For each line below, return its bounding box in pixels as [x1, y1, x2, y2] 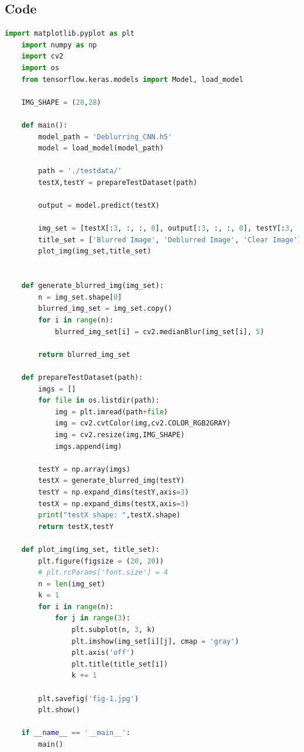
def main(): [21, 121, 68, 129]
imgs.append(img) [54, 442, 122, 451]
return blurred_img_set [38, 350, 130, 359]
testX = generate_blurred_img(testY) [38, 476, 185, 485]
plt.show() [38, 706, 80, 715]
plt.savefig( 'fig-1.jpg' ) [38, 694, 139, 703]
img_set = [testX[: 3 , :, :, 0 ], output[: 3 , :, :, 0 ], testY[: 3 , [38, 224, 294, 233]
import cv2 [21, 52, 64, 61]
